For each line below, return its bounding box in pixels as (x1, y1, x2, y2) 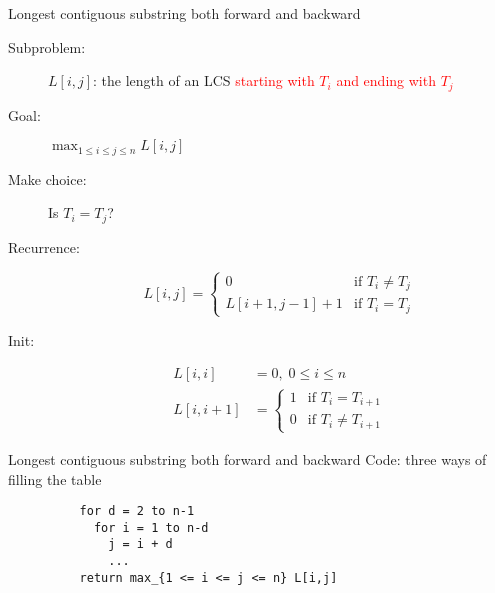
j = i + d (108, 537, 173, 552)
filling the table (8, 468, 102, 489)
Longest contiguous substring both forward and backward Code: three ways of (8, 448, 487, 469)
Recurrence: (8, 236, 80, 257)
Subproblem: (8, 36, 86, 57)
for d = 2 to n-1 (79, 504, 195, 519)
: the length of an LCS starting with (93, 70, 315, 91)
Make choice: (8, 168, 87, 189)
